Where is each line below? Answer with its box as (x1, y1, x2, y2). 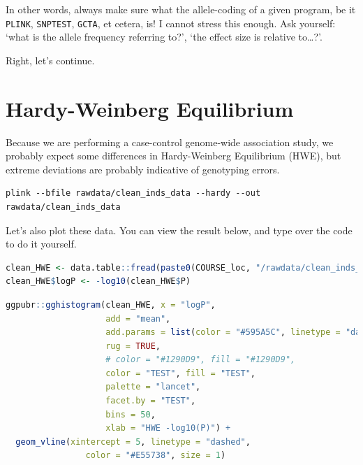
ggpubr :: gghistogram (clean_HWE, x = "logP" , (6, 299, 216, 310)
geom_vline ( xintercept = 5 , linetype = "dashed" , (15, 436, 251, 447)
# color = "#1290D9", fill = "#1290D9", (105, 355, 296, 365)
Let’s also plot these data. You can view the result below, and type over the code (6, 222, 353, 237)
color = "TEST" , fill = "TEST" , (105, 368, 256, 378)
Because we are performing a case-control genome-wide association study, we (6, 134, 334, 149)
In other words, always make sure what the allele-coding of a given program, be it (6, 2, 356, 16)
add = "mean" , (105, 313, 171, 324)
